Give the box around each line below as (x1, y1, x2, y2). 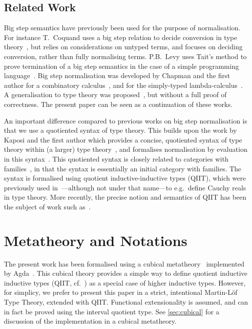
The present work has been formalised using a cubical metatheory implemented (4, 258, 245, 268)
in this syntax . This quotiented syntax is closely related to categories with (4, 153, 229, 164)
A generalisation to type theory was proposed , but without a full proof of (4, 89, 227, 100)
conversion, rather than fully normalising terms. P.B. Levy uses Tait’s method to (4, 51, 247, 61)
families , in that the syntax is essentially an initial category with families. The (4, 163, 241, 173)
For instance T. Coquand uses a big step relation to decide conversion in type (4, 32, 237, 42)
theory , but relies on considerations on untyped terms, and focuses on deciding (4, 41, 243, 52)
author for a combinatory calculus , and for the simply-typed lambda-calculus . (4, 80, 243, 90)
